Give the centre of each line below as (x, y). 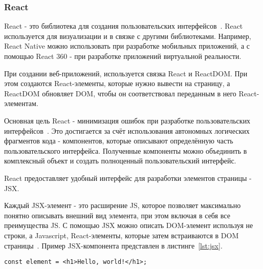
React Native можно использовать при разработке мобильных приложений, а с (127, 46)
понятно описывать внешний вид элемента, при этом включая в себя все (117, 215)
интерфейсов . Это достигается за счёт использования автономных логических (127, 130)
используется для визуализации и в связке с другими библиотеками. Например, (128, 36)
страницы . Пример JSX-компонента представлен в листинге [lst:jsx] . (113, 245)
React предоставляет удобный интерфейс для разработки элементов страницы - (128, 178)
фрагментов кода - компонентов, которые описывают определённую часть (119, 141)
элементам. (21, 103)
